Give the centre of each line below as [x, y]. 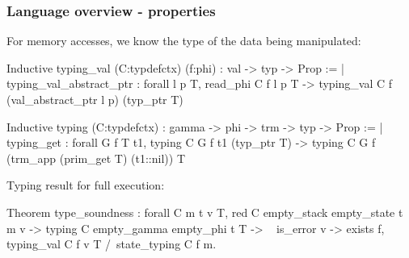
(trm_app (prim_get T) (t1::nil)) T [96, 158]
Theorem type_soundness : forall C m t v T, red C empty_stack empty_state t [205, 212]
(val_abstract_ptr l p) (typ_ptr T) [95, 99]
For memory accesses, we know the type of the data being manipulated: [184, 41]
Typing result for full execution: [86, 185]
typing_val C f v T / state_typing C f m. [112, 244]
